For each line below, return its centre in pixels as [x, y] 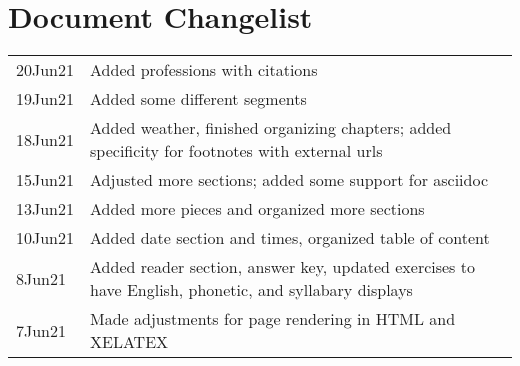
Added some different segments [198, 99]
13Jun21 [45, 209]
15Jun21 [45, 180]
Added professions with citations [204, 70]
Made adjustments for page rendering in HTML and [273, 319]
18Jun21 [45, 139]
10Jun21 [45, 238]
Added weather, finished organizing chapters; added [271, 128]
